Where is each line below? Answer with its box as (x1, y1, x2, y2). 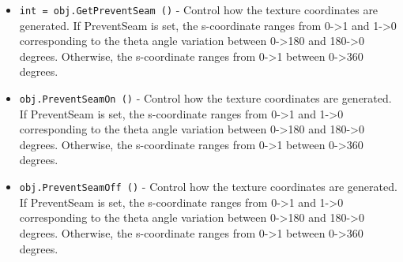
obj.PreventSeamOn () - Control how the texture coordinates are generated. (19, 90, 392, 107)
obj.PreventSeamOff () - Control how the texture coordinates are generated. (19, 178, 397, 195)
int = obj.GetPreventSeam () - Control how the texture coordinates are (19, 2, 379, 17)
